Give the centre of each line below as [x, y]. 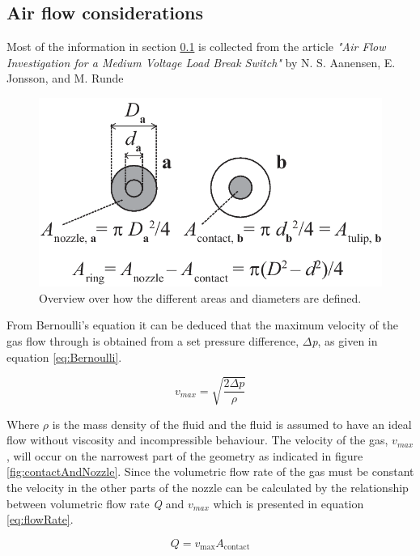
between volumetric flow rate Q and [95, 503]
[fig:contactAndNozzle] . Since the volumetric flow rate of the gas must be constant [210, 471]
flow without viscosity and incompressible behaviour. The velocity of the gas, [197, 440]
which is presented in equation [288, 503]
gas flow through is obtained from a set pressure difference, [153, 340]
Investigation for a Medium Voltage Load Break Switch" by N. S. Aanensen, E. [201, 62]
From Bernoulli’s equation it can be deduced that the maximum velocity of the [202, 325]
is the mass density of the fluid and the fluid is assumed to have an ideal [232, 424]
